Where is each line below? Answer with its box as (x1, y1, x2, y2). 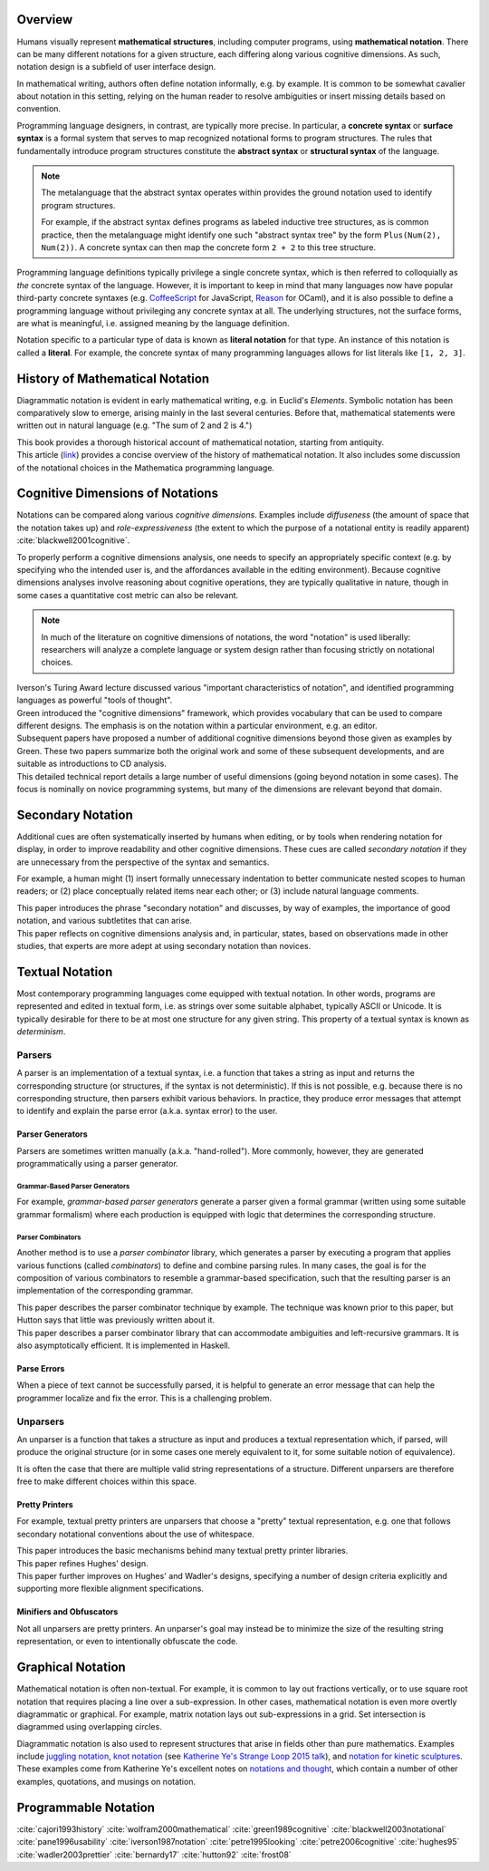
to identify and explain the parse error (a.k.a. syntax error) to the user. (16, 1106, 278, 1117)
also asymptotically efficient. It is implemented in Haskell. (16, 1340, 231, 1351)
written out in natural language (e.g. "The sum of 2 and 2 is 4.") (16, 420, 253, 431)
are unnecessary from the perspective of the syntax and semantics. (16, 857, 270, 868)
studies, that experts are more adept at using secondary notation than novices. (16, 940, 312, 951)
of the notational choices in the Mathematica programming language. (16, 462, 275, 473)
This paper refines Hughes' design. (16, 1557, 149, 1568)
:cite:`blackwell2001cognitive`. (16, 535, 130, 546)
